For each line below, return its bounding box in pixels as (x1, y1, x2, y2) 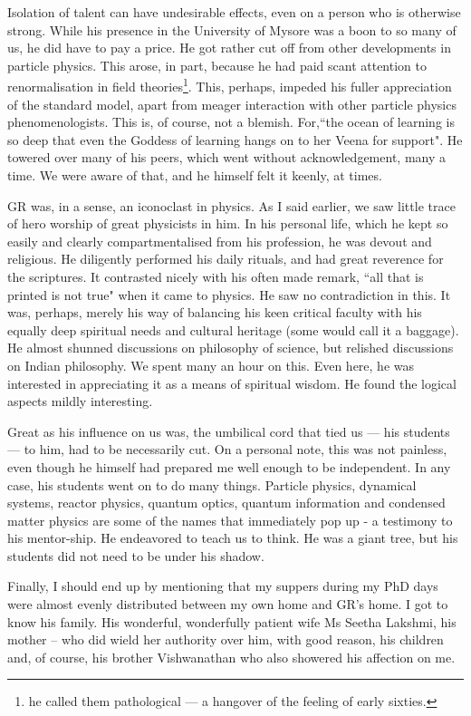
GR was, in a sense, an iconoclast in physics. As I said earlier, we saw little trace (7, 196, 456, 215)
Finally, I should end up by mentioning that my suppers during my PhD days (7, 576, 438, 595)
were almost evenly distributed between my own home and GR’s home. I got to (7, 595, 448, 614)
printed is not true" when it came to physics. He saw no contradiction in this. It (7, 285, 451, 304)
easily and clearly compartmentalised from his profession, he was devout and (7, 231, 432, 250)
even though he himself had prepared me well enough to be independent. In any (7, 457, 451, 476)
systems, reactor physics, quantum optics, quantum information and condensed (7, 493, 446, 512)
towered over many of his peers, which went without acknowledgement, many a (7, 148, 446, 167)
